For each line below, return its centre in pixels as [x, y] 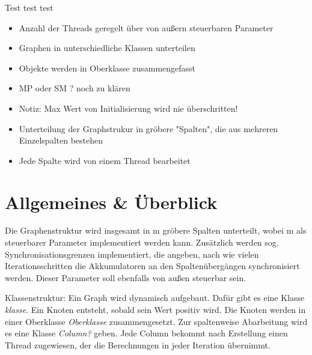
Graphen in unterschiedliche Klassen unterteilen [107, 48]
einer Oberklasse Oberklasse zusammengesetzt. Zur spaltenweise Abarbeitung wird [156, 321]
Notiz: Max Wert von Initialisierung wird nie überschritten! [128, 108]
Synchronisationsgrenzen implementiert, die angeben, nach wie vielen [132, 254]
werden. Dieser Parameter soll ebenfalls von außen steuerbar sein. [126, 277]
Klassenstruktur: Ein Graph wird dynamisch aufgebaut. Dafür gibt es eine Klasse [155, 298]
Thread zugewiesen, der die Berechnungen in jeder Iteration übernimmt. [138, 344]
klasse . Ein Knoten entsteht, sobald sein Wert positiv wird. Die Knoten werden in [155, 310]
